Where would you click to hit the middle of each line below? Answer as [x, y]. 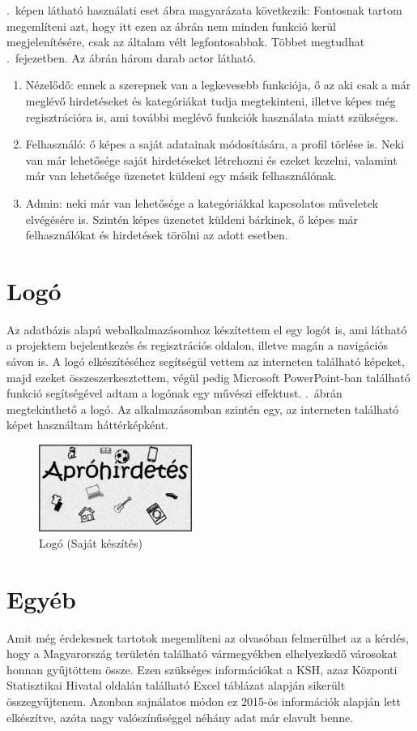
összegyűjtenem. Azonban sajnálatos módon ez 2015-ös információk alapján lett [204, 701]
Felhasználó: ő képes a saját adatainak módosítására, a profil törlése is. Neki [215, 144]
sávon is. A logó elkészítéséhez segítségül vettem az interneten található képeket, [206, 361]
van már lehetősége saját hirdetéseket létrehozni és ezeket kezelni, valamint [211, 159]
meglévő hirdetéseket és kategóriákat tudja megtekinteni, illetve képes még [211, 100]
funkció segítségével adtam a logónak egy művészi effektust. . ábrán [174, 393]
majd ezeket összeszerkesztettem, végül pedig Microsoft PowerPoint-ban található [208, 377]
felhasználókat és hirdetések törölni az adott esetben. [157, 235]
